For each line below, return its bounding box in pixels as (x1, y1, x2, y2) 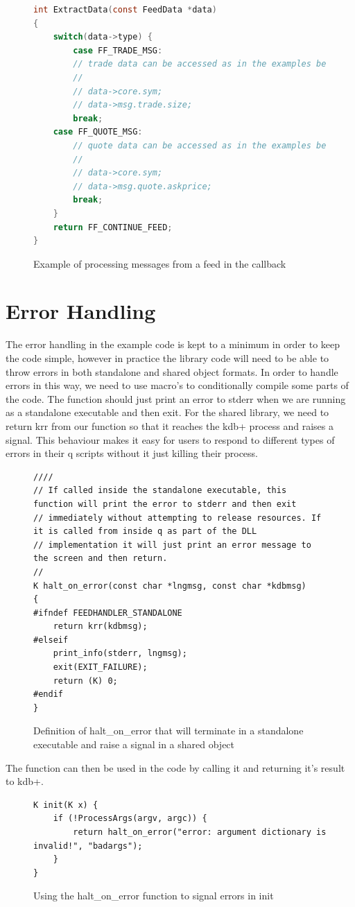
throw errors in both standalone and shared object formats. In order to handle (6, 364, 338, 379)
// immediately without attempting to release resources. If (33, 512, 322, 523)
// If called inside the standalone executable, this (33, 485, 287, 496)
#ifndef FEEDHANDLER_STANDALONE (33, 607, 182, 618)
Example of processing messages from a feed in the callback (33, 256, 286, 270)
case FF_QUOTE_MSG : (53, 127, 143, 137)
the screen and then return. (33, 553, 168, 564)
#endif (33, 689, 63, 700)
